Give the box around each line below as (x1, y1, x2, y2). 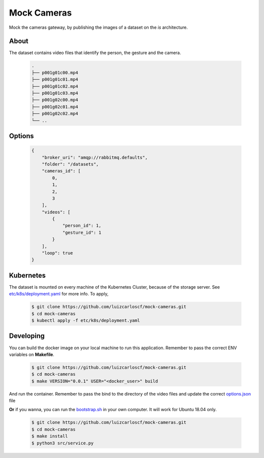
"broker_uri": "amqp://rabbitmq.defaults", (42, 154, 148, 160)
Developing (9, 332, 45, 340)
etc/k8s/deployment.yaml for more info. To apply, (9, 291, 109, 297)
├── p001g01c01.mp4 (31, 77, 78, 83)
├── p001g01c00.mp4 (31, 70, 78, 75)
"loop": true (42, 250, 73, 256)
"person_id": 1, (62, 223, 102, 229)
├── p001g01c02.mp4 (31, 83, 78, 89)
